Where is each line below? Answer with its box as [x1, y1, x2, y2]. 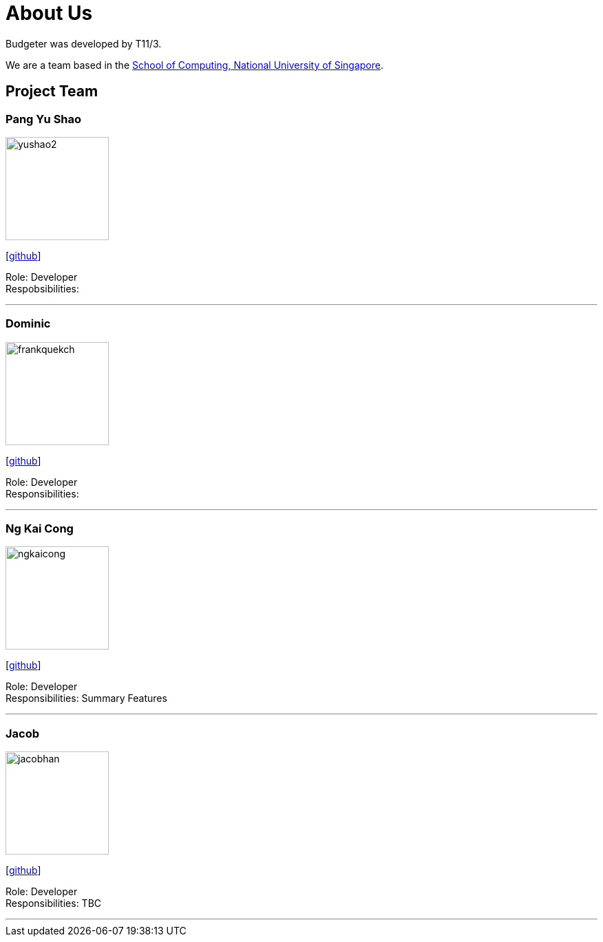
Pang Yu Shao [6, 111, 82, 126]
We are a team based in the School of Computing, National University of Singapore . [6, 58, 384, 71]
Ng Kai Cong [6, 522, 74, 536]
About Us [6, 1, 93, 25]
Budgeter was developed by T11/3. [6, 37, 162, 50]
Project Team [6, 83, 98, 100]
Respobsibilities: [6, 282, 79, 295]
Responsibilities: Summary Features [6, 692, 167, 705]
